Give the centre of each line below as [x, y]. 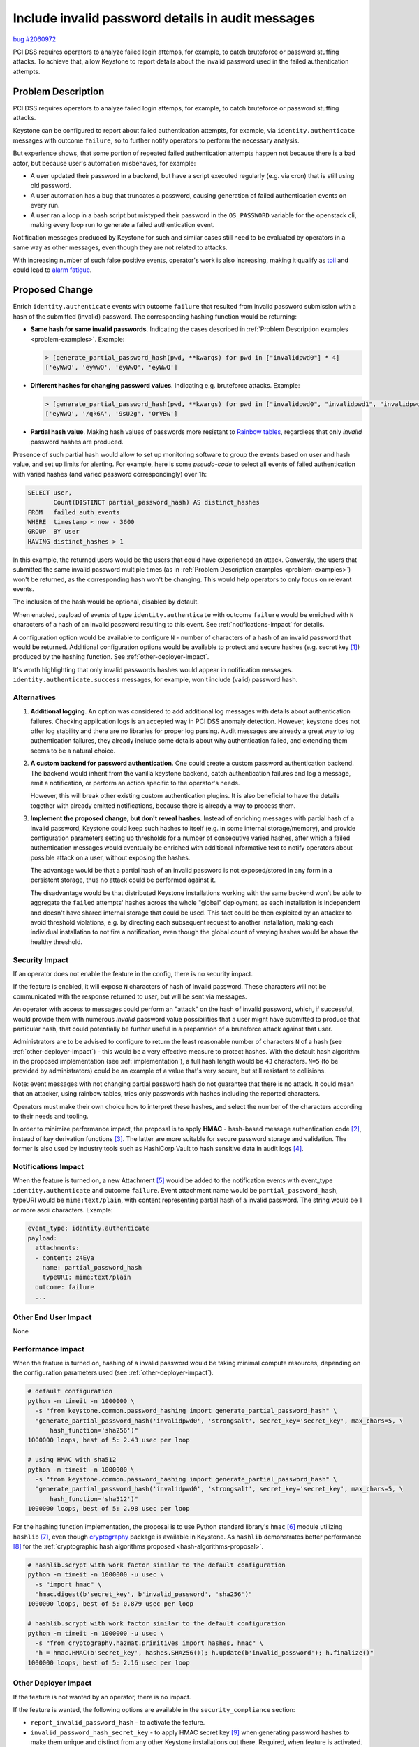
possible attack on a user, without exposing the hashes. [110, 857]
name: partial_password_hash [92, 1268]
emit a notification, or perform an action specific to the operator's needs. [135, 783]
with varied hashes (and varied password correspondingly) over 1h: [110, 474]
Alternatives [34, 697]
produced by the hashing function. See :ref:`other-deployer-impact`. [111, 657]
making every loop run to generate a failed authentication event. [123, 224]
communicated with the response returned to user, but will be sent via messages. [130, 996]
